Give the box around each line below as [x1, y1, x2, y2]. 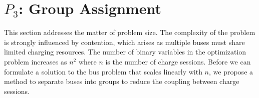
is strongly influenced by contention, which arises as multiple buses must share [4, 36, 245, 47]
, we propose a [209, 66, 253, 76]
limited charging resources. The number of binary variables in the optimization [4, 46, 246, 57]
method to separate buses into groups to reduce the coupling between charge [4, 76, 239, 86]
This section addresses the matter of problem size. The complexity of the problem [4, 27, 255, 37]
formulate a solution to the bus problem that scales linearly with [4, 66, 202, 76]
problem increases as [4, 56, 67, 66]
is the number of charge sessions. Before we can [105, 56, 251, 66]
